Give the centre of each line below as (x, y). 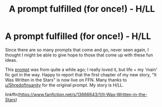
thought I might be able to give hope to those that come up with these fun (79, 55)
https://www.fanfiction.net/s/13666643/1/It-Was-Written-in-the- (83, 94)
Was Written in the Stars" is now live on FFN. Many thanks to (66, 80)
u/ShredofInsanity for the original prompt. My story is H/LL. (64, 85)
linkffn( (12, 94)
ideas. (11, 60)
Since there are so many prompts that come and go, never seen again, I (77, 50)
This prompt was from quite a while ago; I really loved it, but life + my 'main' (81, 70)
